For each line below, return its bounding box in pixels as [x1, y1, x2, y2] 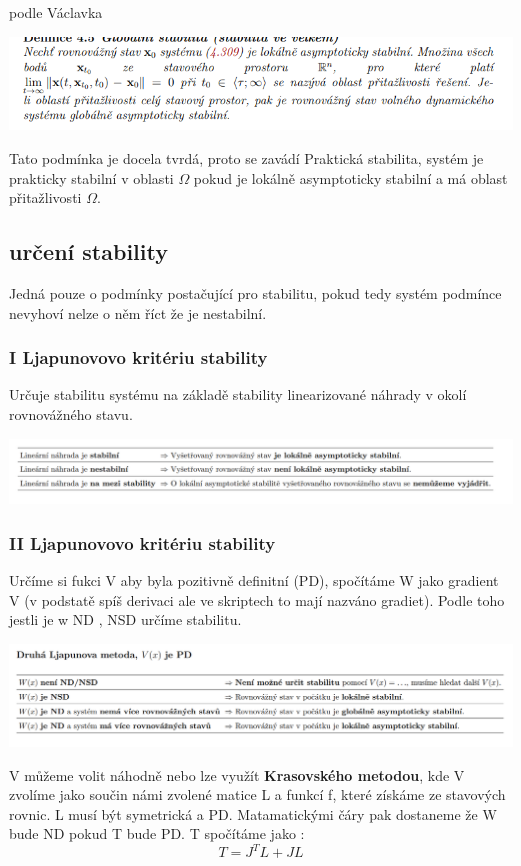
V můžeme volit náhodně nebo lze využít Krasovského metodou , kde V [9, 764, 465, 785]
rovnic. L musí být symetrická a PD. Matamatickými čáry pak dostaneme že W [9, 803, 497, 824]
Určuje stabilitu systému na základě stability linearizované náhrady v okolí [9, 384, 467, 405]
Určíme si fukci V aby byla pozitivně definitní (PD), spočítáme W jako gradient [9, 570, 499, 591]
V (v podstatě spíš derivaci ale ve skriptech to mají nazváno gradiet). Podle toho [9, 589, 505, 610]
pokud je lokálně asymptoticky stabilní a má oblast [193, 167, 508, 188]
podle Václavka [9, 2, 103, 22]
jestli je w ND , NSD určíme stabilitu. [9, 609, 242, 630]
